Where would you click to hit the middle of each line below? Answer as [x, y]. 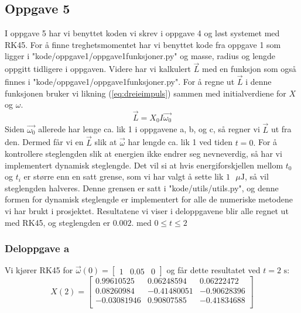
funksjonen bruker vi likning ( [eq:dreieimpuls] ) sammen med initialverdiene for [146, 93]
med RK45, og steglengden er [57, 222]
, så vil [257, 176]
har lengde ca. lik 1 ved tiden [180, 142]
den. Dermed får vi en [44, 142]
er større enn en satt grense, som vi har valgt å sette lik [124, 176]
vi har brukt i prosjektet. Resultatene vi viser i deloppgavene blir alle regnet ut [147, 211]
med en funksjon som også [249, 69]
